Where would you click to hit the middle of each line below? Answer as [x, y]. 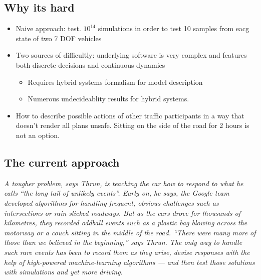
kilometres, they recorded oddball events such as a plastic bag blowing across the [126, 223]
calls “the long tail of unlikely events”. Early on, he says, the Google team [117, 193]
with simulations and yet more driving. [63, 272]
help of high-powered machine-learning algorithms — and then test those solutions [129, 262]
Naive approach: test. [48, 28]
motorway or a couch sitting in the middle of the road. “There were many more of [130, 232]
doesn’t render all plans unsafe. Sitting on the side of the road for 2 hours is [133, 125]
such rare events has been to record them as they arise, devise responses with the [127, 252]
